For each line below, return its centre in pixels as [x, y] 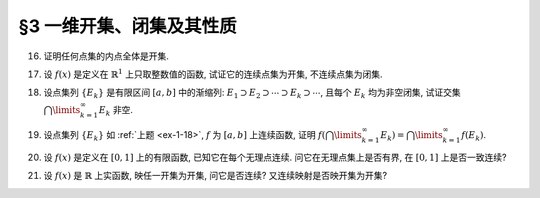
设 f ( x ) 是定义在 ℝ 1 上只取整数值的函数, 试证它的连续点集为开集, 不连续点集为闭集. [213, 73]
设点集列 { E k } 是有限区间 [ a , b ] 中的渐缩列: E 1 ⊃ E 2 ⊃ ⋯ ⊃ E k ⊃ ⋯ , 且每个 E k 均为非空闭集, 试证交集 [252, 93]
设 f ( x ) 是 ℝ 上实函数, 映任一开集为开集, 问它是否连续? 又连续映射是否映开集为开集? [215, 176]
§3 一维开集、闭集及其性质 [127, 26]
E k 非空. [116, 110]
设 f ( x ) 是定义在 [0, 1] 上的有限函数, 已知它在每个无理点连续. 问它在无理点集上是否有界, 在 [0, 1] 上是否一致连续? [275, 157]
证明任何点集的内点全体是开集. [106, 56]
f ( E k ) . [474, 136]
